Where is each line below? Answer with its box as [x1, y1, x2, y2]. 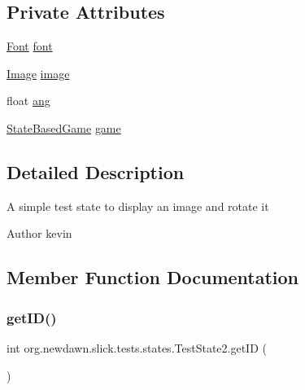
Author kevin [7, 225, 72, 242]
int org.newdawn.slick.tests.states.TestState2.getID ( [7, 339, 267, 356]
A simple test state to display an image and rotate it [7, 197, 269, 214]
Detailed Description [7, 159, 185, 184]
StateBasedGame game [7, 119, 121, 136]
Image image [7, 64, 70, 81]
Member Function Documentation [7, 265, 299, 290]
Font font [7, 37, 53, 55]
